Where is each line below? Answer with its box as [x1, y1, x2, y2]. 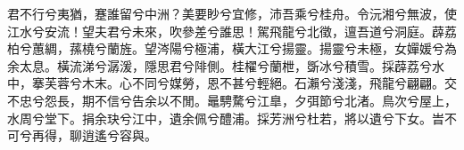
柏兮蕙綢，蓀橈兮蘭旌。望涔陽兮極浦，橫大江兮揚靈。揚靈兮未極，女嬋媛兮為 [7, 39, 457, 58]
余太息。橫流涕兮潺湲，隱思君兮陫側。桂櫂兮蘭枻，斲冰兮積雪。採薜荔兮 [7, 56, 432, 75]
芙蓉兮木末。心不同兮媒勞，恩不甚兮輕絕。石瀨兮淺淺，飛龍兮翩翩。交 [44, 74, 457, 92]
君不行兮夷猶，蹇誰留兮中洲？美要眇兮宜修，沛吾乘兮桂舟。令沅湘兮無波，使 [7, 4, 457, 22]
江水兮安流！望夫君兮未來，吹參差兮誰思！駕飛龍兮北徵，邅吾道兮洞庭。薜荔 [7, 21, 457, 40]
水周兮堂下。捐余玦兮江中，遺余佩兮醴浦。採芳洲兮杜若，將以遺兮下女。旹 [7, 108, 444, 127]
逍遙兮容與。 [81, 126, 157, 145]
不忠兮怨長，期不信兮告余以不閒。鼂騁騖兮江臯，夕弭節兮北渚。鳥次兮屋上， [7, 91, 457, 109]
